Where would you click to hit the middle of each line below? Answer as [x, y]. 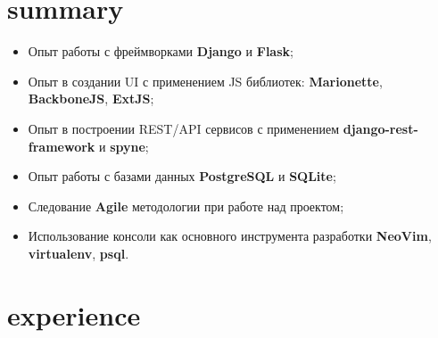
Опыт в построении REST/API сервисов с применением [184, 128]
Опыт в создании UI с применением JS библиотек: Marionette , [205, 81]
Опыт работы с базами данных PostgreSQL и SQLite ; [182, 176]
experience [74, 314]
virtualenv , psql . [79, 253]
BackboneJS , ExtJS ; [91, 99]
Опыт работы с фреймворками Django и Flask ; [161, 51]
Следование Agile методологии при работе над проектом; [186, 206]
